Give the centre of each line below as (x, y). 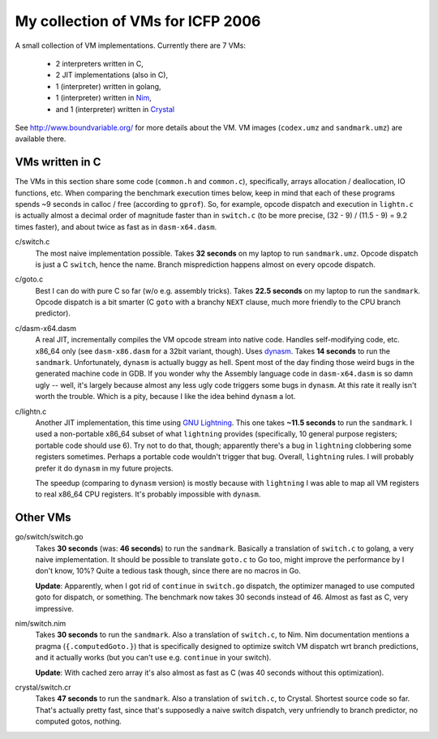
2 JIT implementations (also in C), (112, 75)
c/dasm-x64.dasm (46, 328)
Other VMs (43, 518)
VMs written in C (58, 162)
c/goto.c (29, 279)
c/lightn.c (31, 411)
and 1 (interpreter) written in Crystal (115, 109)
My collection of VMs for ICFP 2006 (138, 21)
